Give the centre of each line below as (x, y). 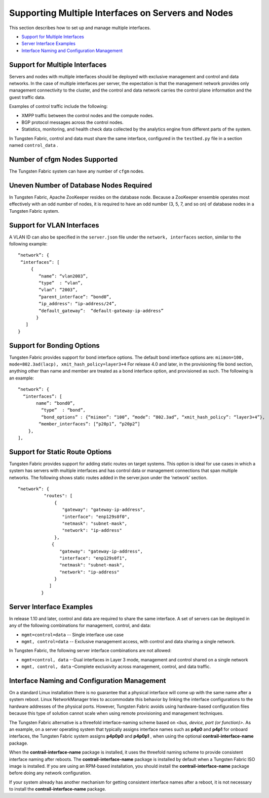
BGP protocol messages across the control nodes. (72, 122)
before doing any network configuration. (50, 773)
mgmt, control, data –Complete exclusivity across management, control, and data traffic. (116, 667)
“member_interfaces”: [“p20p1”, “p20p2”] (90, 424)
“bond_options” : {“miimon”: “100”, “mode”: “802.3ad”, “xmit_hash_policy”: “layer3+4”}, (153, 417)
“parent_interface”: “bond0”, (75, 297)
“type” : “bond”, (63, 410)
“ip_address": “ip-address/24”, (78, 304)
